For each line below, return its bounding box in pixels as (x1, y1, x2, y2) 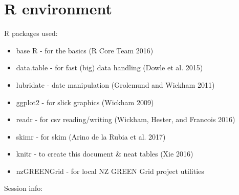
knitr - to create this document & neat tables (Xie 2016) (16, 148, 193, 159)
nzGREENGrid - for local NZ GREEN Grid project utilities (16, 165, 204, 176)
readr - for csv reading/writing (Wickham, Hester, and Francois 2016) (16, 114, 235, 125)
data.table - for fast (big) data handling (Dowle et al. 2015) (16, 62, 203, 73)
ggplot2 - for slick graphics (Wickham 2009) (16, 96, 154, 107)
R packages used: (4, 28, 58, 38)
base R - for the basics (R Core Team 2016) (16, 45, 154, 55)
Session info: (4, 183, 43, 193)
